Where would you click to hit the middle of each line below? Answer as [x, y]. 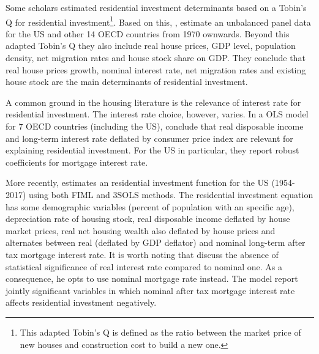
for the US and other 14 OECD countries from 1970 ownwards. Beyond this [148, 33]
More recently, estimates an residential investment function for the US [137, 183]
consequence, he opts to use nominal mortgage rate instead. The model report [152, 278]
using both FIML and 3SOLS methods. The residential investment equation [171, 194]
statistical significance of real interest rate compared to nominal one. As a [144, 266]
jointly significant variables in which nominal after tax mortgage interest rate [150, 290]
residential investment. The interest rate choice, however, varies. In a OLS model [157, 114]
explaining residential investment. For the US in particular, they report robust [152, 150]
